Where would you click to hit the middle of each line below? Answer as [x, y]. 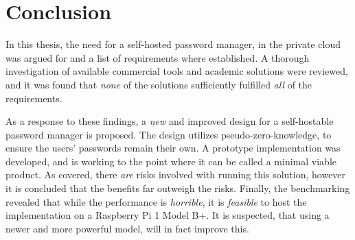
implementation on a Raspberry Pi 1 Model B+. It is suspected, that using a [168, 215]
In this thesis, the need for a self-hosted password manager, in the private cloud [173, 44]
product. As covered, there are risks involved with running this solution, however [176, 175]
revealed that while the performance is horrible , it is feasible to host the [156, 201]
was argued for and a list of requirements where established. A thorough [158, 57]
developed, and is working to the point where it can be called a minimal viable [171, 161]
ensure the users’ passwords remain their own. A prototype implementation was [173, 148]
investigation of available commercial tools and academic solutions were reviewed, [177, 71]
